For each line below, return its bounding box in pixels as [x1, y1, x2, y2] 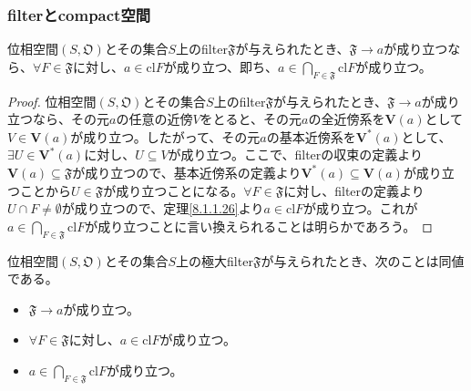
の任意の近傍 [116, 109, 193, 129]
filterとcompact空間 [7, 3, 151, 26]
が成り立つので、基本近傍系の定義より [72, 162, 302, 181]
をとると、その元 [200, 109, 302, 129]
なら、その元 [32, 109, 109, 129]
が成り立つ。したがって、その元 [70, 127, 261, 146]
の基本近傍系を [266, 127, 356, 146]
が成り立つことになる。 [103, 180, 244, 200]
